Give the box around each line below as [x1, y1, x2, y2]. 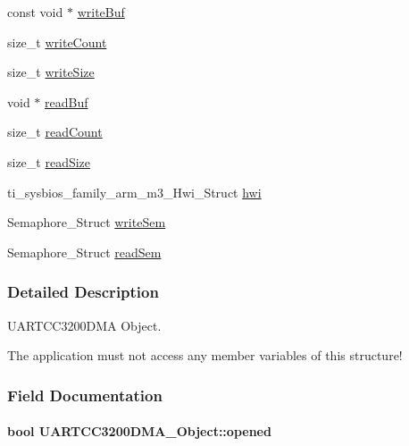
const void [7, 3, 63, 21]
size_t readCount [7, 122, 103, 141]
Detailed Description [7, 281, 159, 303]
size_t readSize [7, 152, 91, 171]
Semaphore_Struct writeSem [7, 213, 166, 231]
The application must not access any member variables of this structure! [7, 346, 403, 365]
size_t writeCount [7, 32, 107, 51]
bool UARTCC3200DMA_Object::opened [7, 422, 271, 441]
